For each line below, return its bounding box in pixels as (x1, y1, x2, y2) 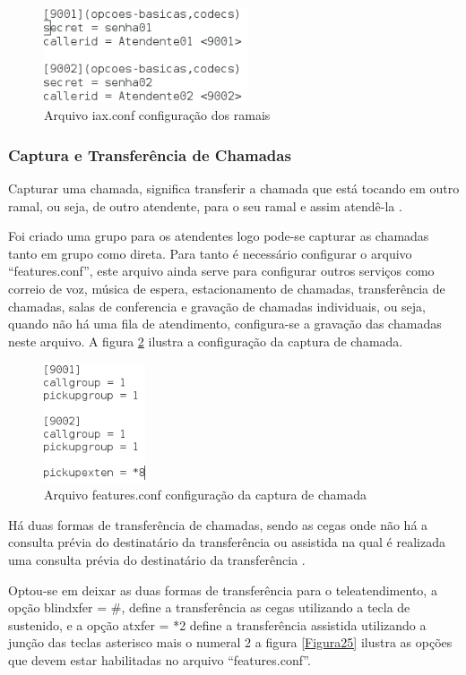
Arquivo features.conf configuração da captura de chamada (44, 485, 367, 504)
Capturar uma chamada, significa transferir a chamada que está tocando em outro (8, 179, 460, 198)
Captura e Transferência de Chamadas (8, 143, 291, 166)
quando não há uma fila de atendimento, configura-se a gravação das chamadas (8, 314, 442, 333)
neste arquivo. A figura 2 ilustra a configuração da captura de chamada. (8, 331, 403, 350)
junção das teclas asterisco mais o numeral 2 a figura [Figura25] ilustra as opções (8, 633, 453, 652)
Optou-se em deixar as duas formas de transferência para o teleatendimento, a (8, 580, 437, 599)
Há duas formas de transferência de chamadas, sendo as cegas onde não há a (8, 515, 428, 534)
